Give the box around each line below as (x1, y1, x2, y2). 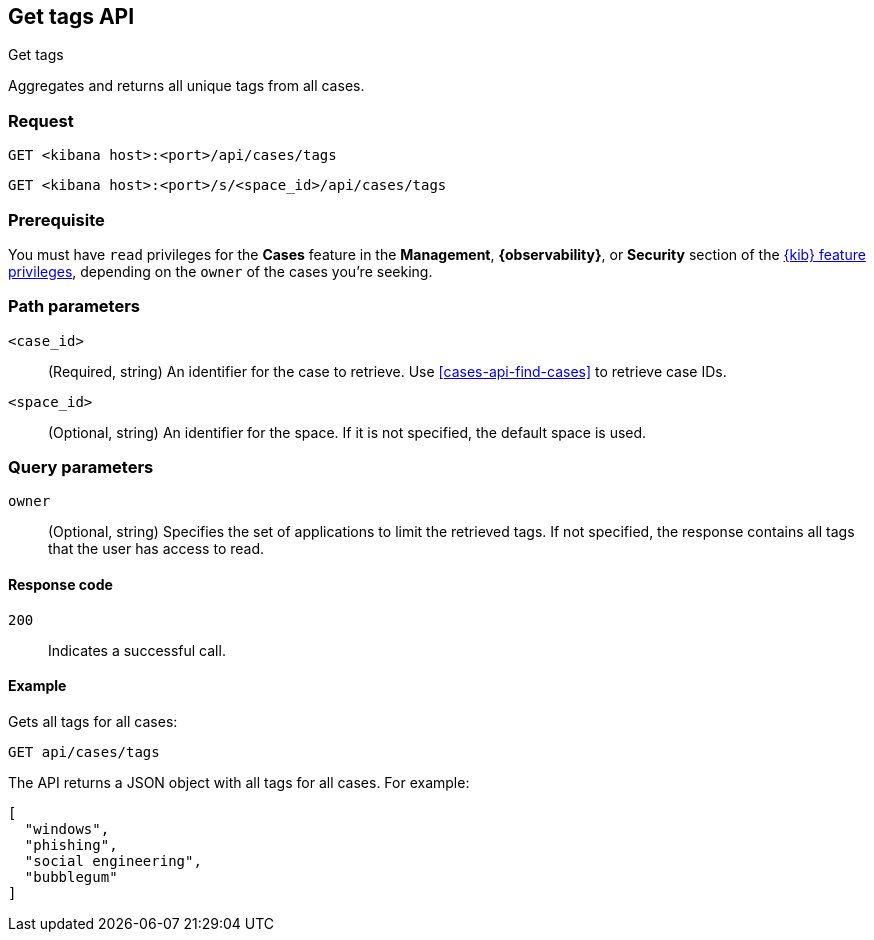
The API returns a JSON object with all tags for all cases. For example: (8, 773, 470, 791)
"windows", (24, 820, 110, 837)
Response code (8, 576, 113, 594)
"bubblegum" (24, 868, 118, 885)
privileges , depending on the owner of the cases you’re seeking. (8, 262, 433, 280)
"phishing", (24, 836, 118, 853)
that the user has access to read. (48, 540, 265, 558)
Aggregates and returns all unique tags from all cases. (8, 77, 365, 95)
